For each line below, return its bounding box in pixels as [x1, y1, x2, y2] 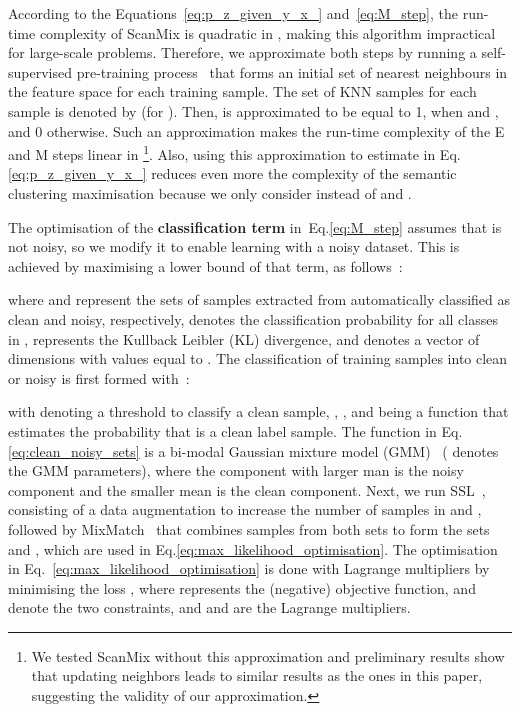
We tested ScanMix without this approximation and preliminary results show [31, 645, 505, 666]
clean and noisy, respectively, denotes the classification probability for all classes [8, 308, 498, 329]
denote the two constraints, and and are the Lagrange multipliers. [8, 597, 411, 618]
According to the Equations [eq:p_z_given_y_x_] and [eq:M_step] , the [8, 3, 459, 23]
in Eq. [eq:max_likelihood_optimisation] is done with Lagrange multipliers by [8, 558, 490, 579]
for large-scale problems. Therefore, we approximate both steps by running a [8, 42, 477, 63]
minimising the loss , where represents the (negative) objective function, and [8, 577, 476, 598]
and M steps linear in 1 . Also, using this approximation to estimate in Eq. [8, 141, 461, 164]
